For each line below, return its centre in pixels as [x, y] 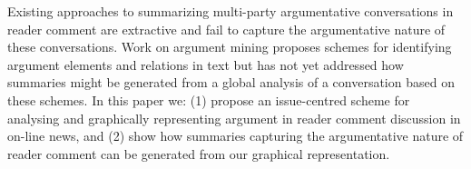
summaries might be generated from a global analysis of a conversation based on [231, 82]
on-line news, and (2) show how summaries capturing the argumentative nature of [235, 136]
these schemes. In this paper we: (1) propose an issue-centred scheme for [209, 99]
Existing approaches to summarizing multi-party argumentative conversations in [231, 11]
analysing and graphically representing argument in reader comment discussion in [234, 118]
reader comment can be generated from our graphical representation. [199, 153]
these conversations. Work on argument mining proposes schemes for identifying [230, 47]
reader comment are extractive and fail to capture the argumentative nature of [226, 29]
